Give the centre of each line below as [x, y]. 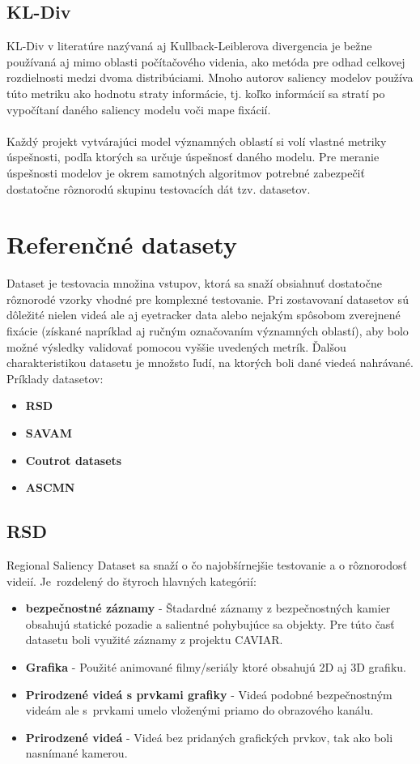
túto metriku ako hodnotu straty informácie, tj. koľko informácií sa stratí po [196, 93]
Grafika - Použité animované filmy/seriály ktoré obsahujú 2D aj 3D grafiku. [216, 666]
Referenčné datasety [122, 244]
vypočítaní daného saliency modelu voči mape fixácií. [139, 109]
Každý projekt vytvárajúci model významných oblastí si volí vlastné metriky [197, 141]
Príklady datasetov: [55, 378]
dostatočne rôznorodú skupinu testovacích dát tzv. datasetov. [159, 188]
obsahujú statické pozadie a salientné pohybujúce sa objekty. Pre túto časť [210, 623]
